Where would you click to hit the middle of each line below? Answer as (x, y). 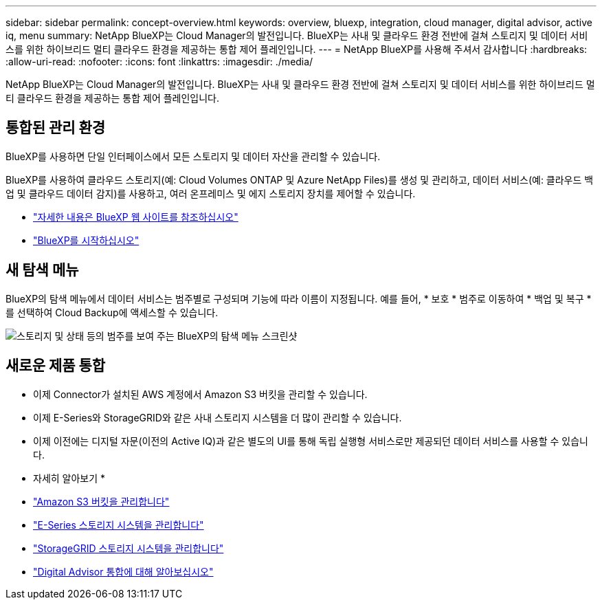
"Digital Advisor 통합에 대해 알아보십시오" (123, 571)
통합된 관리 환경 (56, 128)
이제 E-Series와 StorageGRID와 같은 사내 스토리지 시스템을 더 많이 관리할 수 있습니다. (218, 417)
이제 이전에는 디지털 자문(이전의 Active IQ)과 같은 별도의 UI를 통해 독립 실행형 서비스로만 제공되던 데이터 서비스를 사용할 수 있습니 (311, 441)
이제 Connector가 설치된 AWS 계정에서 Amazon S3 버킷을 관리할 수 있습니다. (200, 394)
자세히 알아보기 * (69, 478)
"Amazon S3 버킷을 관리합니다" (101, 501)
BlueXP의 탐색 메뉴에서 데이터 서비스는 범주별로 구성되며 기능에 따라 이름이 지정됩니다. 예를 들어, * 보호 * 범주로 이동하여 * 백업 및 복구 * (299, 298)
